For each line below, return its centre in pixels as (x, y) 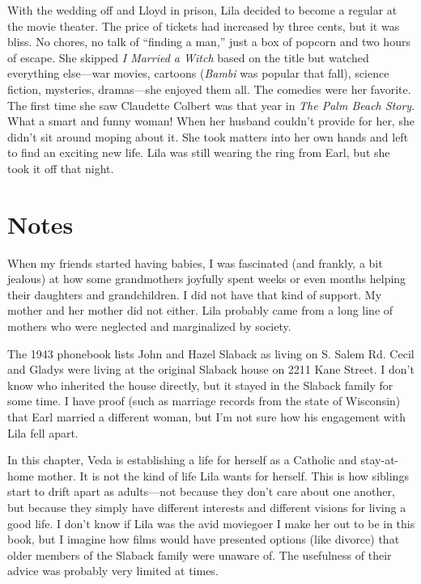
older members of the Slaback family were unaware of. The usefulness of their (200, 554)
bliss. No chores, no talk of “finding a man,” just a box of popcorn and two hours (209, 42)
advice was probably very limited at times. (113, 571)
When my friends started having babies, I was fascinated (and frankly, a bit (195, 262)
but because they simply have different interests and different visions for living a (207, 507)
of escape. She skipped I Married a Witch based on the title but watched (188, 57)
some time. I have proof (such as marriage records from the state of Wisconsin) (204, 401)
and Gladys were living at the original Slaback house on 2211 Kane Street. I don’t (211, 369)
